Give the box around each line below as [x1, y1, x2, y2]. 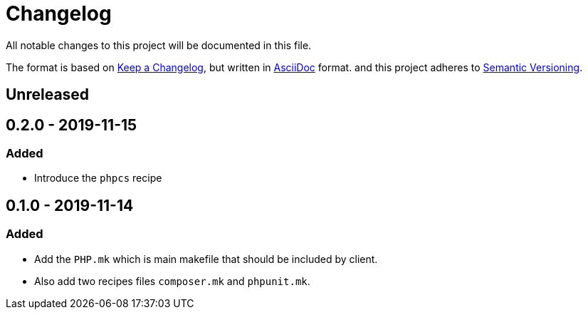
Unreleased [6, 86, 90, 104]
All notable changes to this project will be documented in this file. [6, 38, 312, 51]
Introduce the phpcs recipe [34, 172, 162, 185]
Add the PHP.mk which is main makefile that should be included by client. [34, 252, 378, 265]
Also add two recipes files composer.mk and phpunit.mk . [34, 274, 310, 287]
